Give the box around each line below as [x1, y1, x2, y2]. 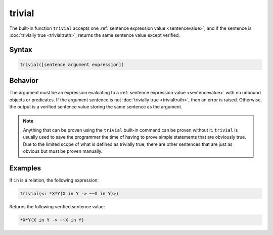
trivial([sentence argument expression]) [20, 62, 124, 68]
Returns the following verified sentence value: [9, 204, 105, 210]
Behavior [9, 76, 39, 85]
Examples [9, 164, 41, 172]
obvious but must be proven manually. [23, 148, 103, 154]
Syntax [9, 45, 32, 54]
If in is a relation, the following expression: [9, 177, 99, 184]
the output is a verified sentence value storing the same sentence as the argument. [9, 104, 183, 110]
